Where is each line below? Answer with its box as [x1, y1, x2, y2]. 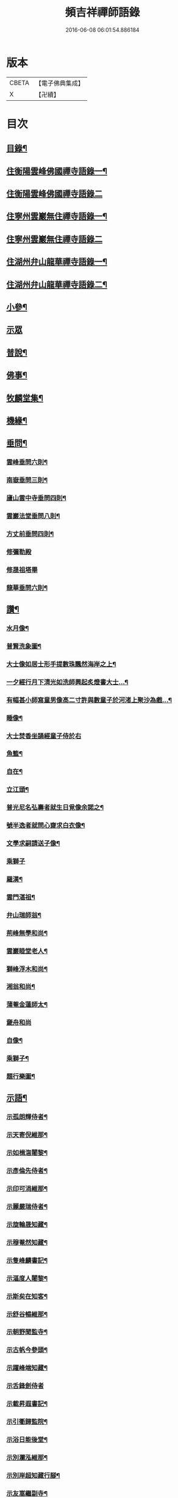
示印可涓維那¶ [6, 1184, 48, 1193]
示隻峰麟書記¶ [6, 1256, 48, 1265]
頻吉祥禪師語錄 [65, 6, 140, 20]
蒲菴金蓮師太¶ [6, 1001, 48, 1009]
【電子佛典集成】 [35, 79, 84, 87]
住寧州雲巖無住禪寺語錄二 [6, 233, 102, 244]
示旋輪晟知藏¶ [6, 1220, 48, 1228]
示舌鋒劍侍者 [6, 1382, 44, 1390]
